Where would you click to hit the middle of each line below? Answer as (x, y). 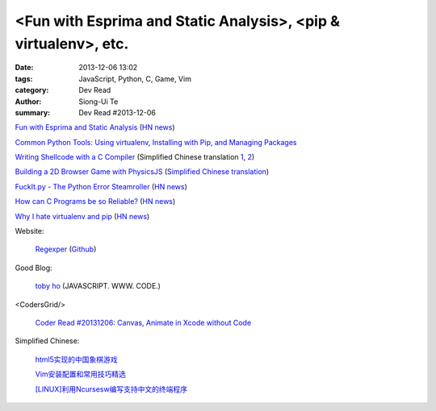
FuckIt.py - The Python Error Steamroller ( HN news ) (101, 186)
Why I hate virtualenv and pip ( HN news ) (82, 216)
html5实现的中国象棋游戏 (76, 359)
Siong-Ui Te (99, 102)
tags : (24, 79)
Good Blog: (34, 268)
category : (32, 90)
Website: (29, 231)
